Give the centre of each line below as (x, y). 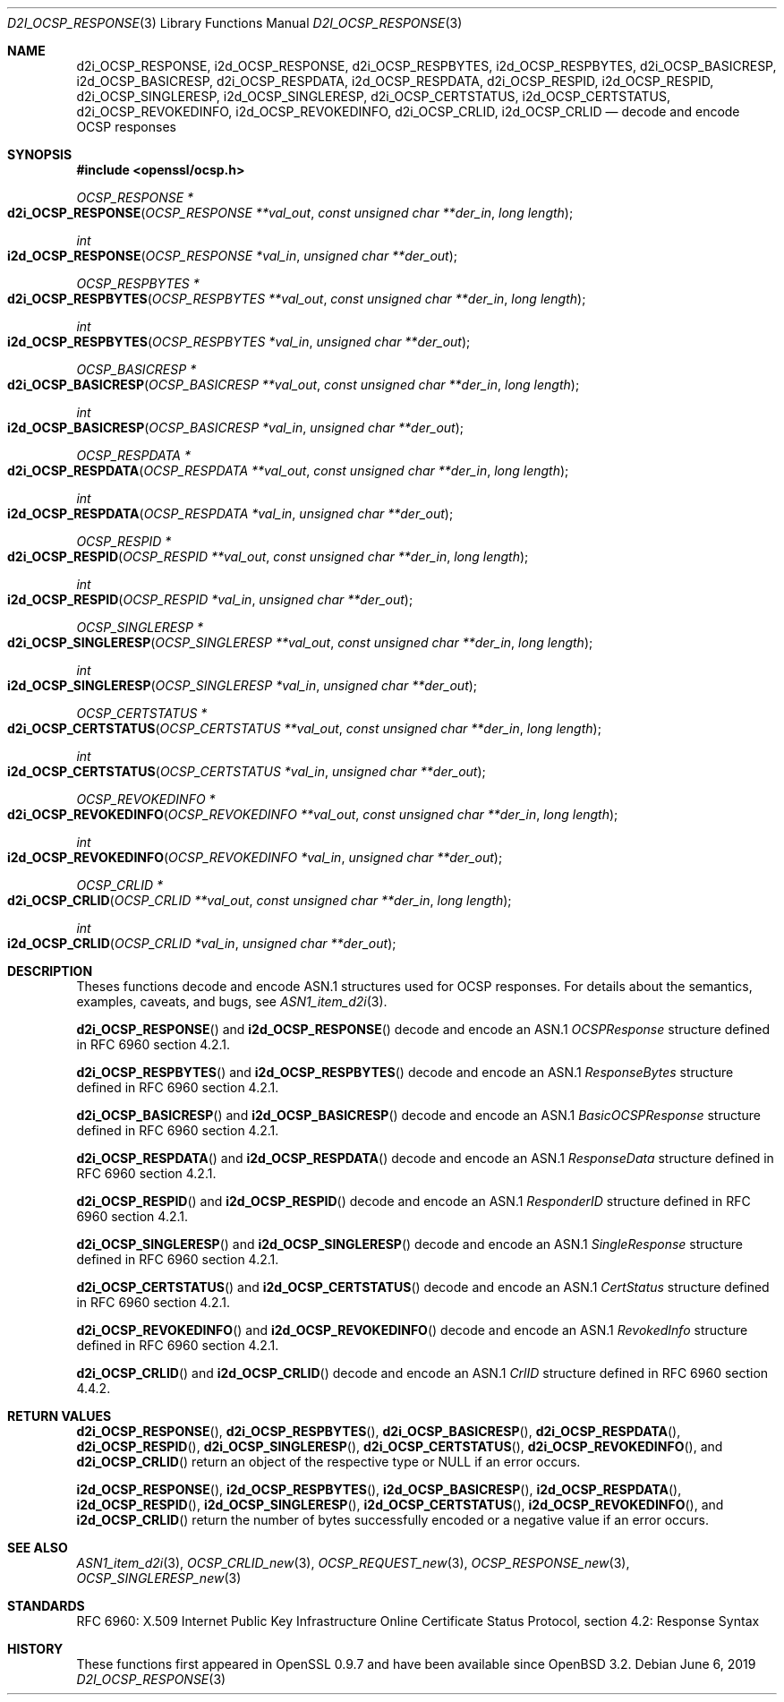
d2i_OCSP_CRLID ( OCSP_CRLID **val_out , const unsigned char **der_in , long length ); (260, 900)
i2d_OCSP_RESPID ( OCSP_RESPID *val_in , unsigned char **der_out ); (210, 599)
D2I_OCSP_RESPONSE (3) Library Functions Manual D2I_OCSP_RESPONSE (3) (235, 23)
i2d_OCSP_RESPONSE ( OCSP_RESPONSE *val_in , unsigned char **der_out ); (233, 256)
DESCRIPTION (50, 971)
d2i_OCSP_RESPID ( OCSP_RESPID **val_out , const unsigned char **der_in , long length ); (268, 556)
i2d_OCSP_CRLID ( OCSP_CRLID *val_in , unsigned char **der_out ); (202, 943)
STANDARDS (46, 1606)
